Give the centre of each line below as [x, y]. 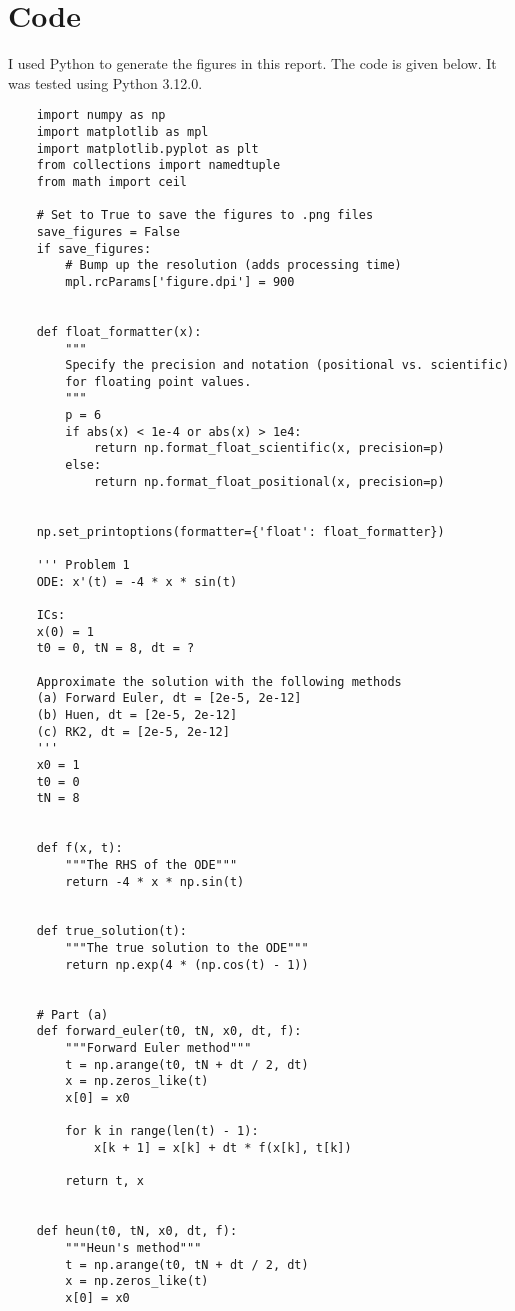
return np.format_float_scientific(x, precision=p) [269, 448]
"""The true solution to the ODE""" [187, 948]
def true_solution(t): [111, 931]
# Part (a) [72, 1014]
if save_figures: [94, 248]
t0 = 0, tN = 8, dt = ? [115, 648]
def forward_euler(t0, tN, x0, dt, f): [169, 1031]
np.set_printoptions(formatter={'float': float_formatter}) [240, 531]
